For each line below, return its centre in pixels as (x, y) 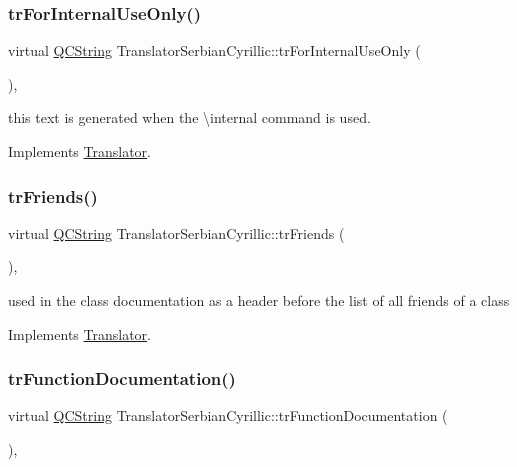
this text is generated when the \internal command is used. (189, 117)
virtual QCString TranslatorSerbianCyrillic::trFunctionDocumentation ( (228, 415)
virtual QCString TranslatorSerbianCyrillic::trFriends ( (176, 232)
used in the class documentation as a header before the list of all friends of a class (259, 300)
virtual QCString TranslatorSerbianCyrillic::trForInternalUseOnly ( (214, 50)
